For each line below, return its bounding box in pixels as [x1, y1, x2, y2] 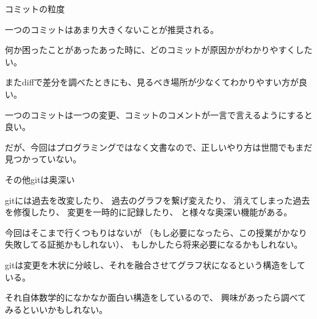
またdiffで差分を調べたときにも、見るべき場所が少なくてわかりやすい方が [5, 76, 299, 88]
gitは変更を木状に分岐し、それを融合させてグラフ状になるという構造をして [5, 258, 305, 271]
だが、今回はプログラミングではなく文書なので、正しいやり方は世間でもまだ [5, 140, 313, 153]
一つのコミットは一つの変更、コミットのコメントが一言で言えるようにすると [5, 108, 313, 121]
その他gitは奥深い [5, 173, 75, 185]
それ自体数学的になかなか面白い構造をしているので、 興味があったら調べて [5, 291, 307, 304]
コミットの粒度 [5, 2, 65, 15]
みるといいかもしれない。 [5, 303, 107, 315]
